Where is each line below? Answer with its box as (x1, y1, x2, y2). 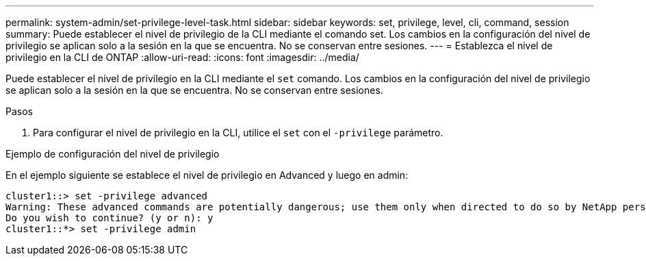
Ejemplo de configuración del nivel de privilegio (5, 148, 220, 160)
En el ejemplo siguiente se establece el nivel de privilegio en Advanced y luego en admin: (5, 169, 409, 181)
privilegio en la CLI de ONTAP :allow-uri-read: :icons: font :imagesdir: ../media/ (5, 51, 359, 63)
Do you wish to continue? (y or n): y (5, 212, 214, 223)
